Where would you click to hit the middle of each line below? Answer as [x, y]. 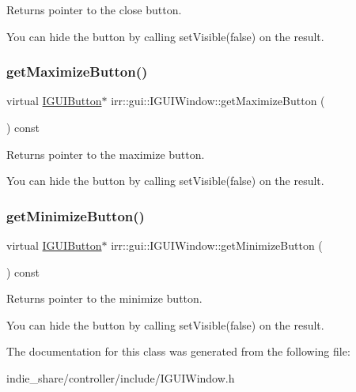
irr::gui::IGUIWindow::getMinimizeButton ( [217, 245]
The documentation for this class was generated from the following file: [178, 351]
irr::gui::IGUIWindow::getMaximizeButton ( [218, 101]
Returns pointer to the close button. [94, 9]
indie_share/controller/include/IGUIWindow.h [121, 377]
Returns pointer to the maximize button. [106, 154]
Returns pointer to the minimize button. [104, 298]
